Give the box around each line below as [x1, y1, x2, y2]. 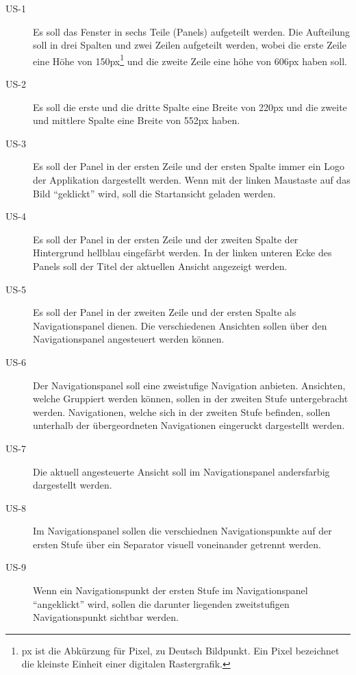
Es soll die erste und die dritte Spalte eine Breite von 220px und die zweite [33, 99, 347, 114]
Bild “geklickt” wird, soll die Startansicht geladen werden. [33, 186, 276, 200]
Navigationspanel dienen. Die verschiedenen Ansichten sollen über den [33, 318, 327, 332]
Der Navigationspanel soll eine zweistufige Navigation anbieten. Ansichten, [33, 378, 346, 392]
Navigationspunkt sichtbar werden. [33, 610, 179, 624]
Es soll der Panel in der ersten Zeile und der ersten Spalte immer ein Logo [33, 159, 344, 173]
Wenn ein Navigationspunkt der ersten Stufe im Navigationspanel [33, 583, 308, 598]
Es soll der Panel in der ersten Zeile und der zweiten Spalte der [33, 232, 298, 246]
